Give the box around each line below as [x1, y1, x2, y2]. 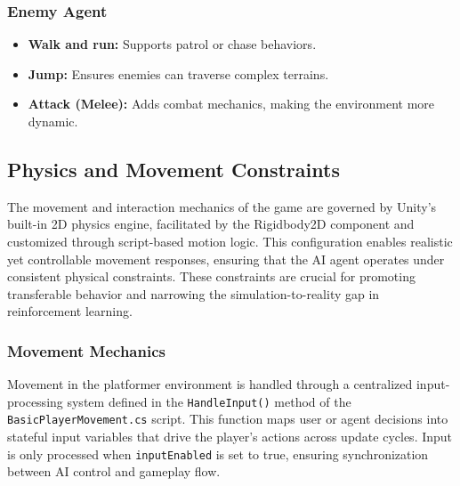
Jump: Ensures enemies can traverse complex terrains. [28, 64, 329, 83]
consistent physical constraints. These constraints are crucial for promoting [7, 267, 416, 286]
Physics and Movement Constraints [7, 155, 340, 182]
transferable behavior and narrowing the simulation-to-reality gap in [7, 284, 380, 303]
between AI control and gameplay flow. [7, 462, 221, 481]
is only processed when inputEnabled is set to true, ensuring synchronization [7, 444, 429, 463]
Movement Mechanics [7, 339, 165, 361]
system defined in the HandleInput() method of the [67, 392, 351, 410]
